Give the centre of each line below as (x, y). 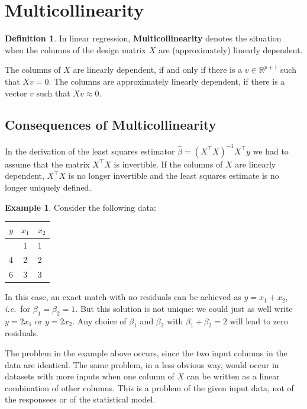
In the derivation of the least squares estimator (90, 151)
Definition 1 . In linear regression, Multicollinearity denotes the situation (143, 38)
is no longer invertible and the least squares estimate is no (174, 175)
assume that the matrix (47, 164)
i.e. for (18, 308)
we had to (271, 151)
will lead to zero (259, 321)
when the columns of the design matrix (75, 49)
